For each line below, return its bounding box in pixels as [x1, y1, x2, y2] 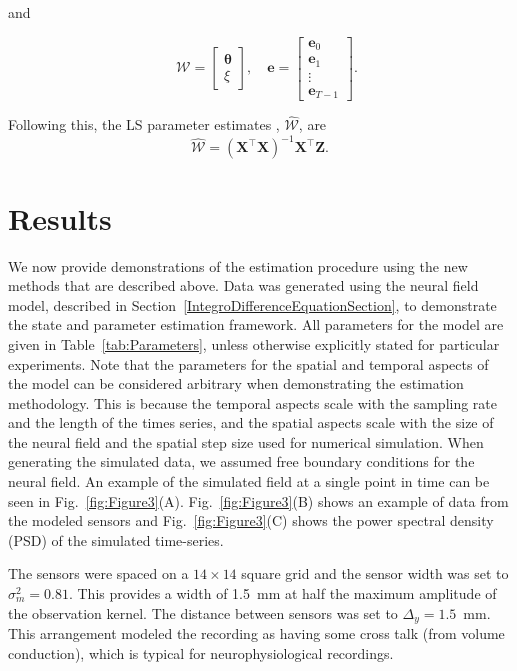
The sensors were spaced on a [8, 563, 189, 584]
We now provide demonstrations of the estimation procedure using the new [8, 255, 468, 276]
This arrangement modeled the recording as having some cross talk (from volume [8, 623, 505, 644]
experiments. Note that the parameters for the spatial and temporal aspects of [8, 353, 489, 374]
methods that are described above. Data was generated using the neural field [8, 275, 479, 296]
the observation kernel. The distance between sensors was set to [8, 602, 398, 623]
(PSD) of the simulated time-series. [8, 529, 224, 550]
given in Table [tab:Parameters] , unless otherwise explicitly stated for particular [8, 333, 500, 354]
